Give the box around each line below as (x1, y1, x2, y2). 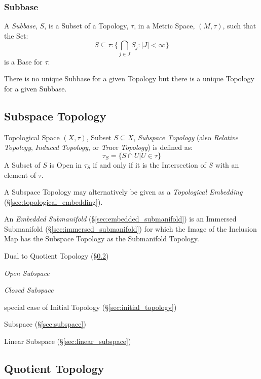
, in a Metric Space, (134, 20, 195, 31)
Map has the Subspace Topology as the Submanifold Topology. (4, 233, 199, 244)
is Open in (49, 159, 82, 170)
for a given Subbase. (4, 83, 67, 93)
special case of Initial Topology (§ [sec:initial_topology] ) (4, 301, 177, 312)
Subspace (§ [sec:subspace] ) (4, 319, 86, 329)
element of (4, 169, 36, 180)
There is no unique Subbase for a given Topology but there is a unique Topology (4, 73, 254, 84)
